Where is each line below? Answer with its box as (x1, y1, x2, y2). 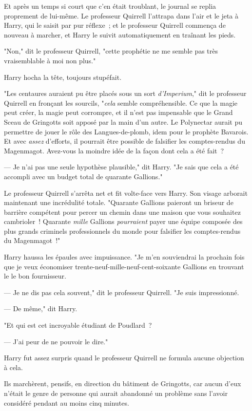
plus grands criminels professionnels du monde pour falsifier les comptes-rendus (4, 225, 241, 236)
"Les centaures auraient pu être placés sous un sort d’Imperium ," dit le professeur (4, 88, 247, 98)
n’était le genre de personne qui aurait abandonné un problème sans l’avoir (4, 388, 228, 398)
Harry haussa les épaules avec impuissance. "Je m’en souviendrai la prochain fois (4, 252, 245, 262)
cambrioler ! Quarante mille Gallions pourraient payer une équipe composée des (4, 216, 243, 226)
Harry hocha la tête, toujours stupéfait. (4, 72, 122, 82)
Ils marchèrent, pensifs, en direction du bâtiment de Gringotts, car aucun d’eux (4, 378, 241, 389)
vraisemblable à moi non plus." (4, 55, 96, 65)
